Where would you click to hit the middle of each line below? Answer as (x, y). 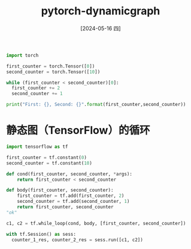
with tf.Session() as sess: (41, 234)
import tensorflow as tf (37, 147)
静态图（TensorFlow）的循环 (78, 130)
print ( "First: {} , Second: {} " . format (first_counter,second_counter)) (96, 105)
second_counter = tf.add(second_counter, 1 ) (73, 202)
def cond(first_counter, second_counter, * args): (69, 174)
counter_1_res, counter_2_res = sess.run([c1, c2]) (78, 240)
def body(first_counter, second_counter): (60, 190)
